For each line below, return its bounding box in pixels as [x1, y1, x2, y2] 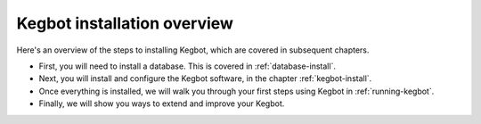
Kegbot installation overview [16, 13, 233, 33]
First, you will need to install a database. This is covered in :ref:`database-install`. [38, 61, 336, 71]
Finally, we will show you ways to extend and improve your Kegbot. [38, 98, 285, 109]
